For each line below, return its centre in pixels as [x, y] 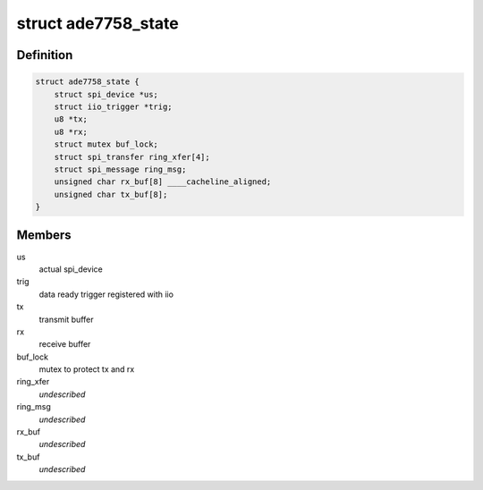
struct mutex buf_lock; [106, 144]
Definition [45, 55]
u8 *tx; [71, 119]
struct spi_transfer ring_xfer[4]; [132, 157]
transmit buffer [66, 319]
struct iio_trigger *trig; [114, 106]
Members [44, 236]
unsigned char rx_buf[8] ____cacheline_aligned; [163, 182]
